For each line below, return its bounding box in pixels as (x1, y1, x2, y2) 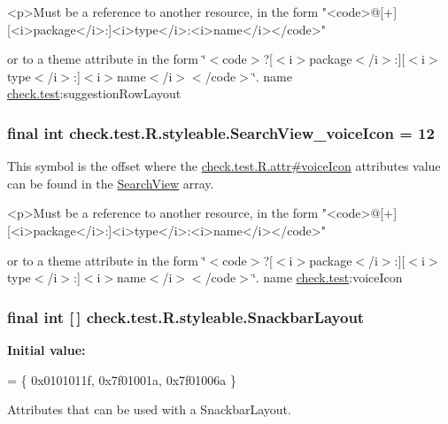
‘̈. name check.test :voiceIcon (251, 268, 403, 287)
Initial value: (7, 340, 86, 358)
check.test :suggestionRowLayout (7, 84, 182, 103)
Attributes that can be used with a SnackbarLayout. (7, 400, 291, 419)
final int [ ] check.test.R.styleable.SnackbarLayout (7, 305, 365, 328)
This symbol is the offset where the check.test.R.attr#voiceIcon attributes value (7, 157, 441, 175)
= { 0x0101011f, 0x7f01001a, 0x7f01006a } (7, 370, 237, 389)
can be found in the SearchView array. (7, 173, 214, 192)
